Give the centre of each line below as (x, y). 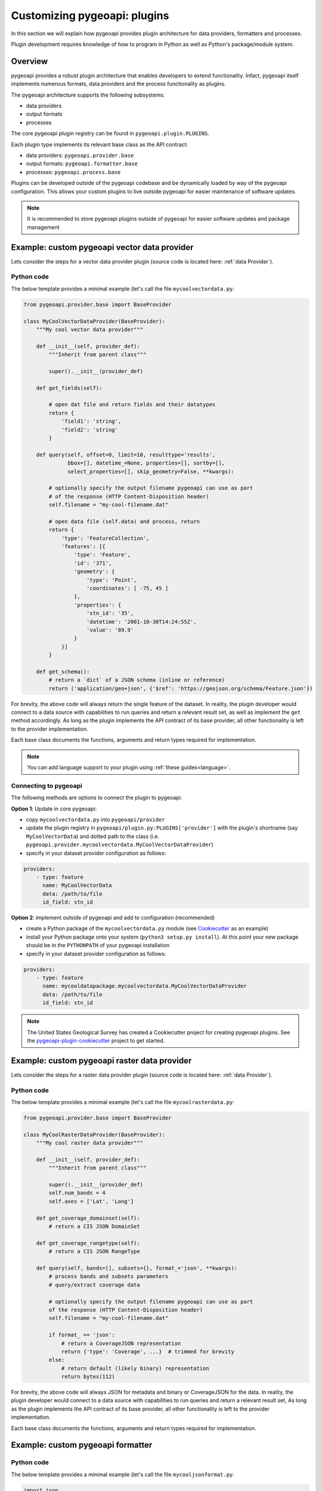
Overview (30, 61)
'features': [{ (83, 547)
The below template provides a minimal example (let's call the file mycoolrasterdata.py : (123, 1102)
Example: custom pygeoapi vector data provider (102, 247)
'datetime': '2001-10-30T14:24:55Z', (142, 621)
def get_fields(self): (69, 388)
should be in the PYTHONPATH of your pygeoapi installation (98, 945)
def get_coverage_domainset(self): (88, 1218)
